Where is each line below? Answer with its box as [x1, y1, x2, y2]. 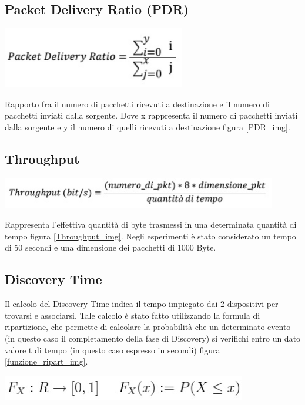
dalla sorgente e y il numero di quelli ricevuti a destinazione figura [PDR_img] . [5, 120, 290, 133]
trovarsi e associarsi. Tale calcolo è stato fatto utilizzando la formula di [5, 309, 260, 321]
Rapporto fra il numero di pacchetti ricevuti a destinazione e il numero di [5, 97, 270, 110]
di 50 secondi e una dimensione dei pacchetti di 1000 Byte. [5, 241, 216, 254]
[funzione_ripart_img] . [5, 355, 88, 367]
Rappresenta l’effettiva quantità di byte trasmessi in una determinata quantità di [5, 218, 297, 231]
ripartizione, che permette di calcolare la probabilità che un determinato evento [5, 320, 291, 333]
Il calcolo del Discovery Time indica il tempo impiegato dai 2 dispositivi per [5, 298, 279, 310]
